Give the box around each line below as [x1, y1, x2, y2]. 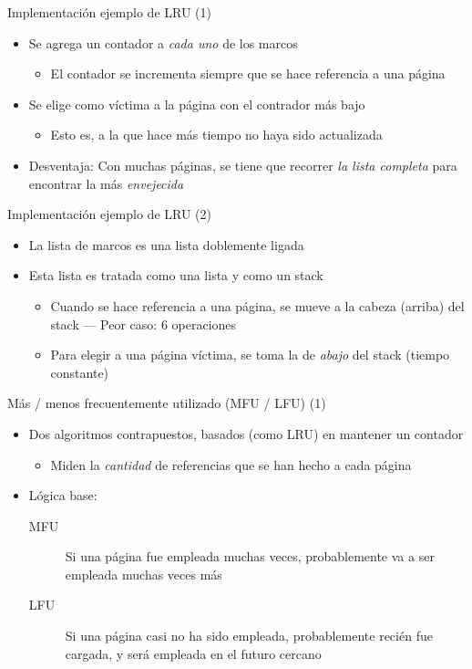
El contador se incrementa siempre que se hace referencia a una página [50, 64, 446, 83]
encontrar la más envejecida [28, 173, 184, 193]
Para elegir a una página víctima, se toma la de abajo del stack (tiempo [50, 345, 450, 364]
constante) [50, 362, 109, 382]
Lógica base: [28, 486, 97, 505]
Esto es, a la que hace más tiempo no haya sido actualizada [50, 125, 383, 144]
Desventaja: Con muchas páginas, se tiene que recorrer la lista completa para [28, 155, 457, 174]
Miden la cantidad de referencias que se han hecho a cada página [50, 455, 412, 474]
